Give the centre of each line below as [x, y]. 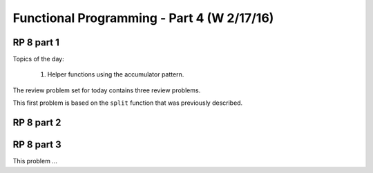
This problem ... [35, 161]
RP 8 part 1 [36, 42]
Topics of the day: [39, 59]
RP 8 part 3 [37, 145]
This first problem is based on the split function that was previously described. [128, 103]
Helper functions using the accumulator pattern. [116, 74]
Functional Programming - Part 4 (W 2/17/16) [143, 18]
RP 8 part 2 [37, 123]
